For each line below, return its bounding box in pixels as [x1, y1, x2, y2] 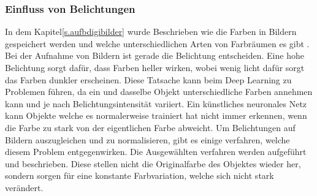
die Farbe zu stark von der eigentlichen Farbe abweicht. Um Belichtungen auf [5, 121, 296, 134]
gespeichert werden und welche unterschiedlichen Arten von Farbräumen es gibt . [5, 37, 310, 50]
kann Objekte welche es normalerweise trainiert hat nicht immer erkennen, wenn [5, 109, 307, 122]
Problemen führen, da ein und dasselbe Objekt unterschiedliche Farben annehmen [5, 85, 313, 98]
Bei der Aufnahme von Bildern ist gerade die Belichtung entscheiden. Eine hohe [5, 49, 304, 62]
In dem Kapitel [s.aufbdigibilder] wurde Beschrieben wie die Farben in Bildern [5, 25, 297, 38]
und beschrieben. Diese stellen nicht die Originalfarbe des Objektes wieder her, [5, 157, 301, 170]
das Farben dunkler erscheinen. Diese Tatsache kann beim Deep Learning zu [5, 73, 292, 86]
